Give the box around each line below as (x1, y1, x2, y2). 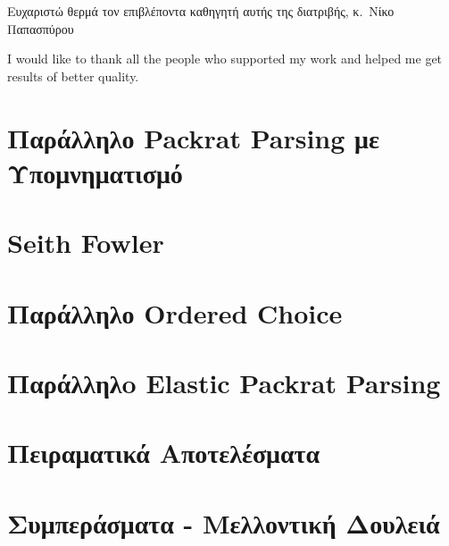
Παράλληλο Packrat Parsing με (7, 119, 379, 155)
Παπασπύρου (7, 19, 74, 38)
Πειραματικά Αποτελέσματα (7, 434, 320, 471)
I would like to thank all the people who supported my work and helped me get (7, 49, 443, 68)
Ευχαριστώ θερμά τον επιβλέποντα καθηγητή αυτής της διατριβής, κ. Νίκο (7, 2, 395, 20)
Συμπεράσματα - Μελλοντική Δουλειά (7, 504, 440, 541)
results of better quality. (7, 66, 139, 85)
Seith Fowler (7, 224, 164, 261)
